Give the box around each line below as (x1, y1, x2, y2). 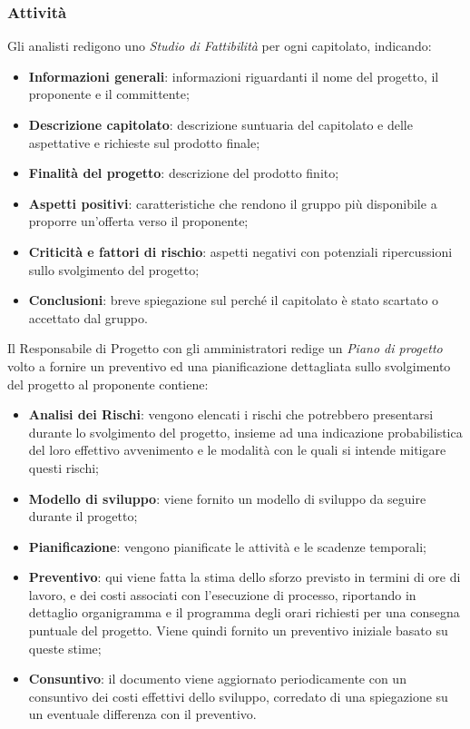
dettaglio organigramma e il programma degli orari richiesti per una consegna (28, 603, 460, 622)
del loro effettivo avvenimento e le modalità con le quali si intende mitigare (28, 440, 446, 459)
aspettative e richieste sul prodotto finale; (28, 133, 260, 152)
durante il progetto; (28, 507, 138, 526)
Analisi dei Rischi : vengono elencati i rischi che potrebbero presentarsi (28, 405, 434, 424)
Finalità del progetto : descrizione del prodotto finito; (28, 163, 339, 182)
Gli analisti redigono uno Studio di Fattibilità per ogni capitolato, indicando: (7, 36, 432, 55)
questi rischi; (28, 458, 99, 477)
